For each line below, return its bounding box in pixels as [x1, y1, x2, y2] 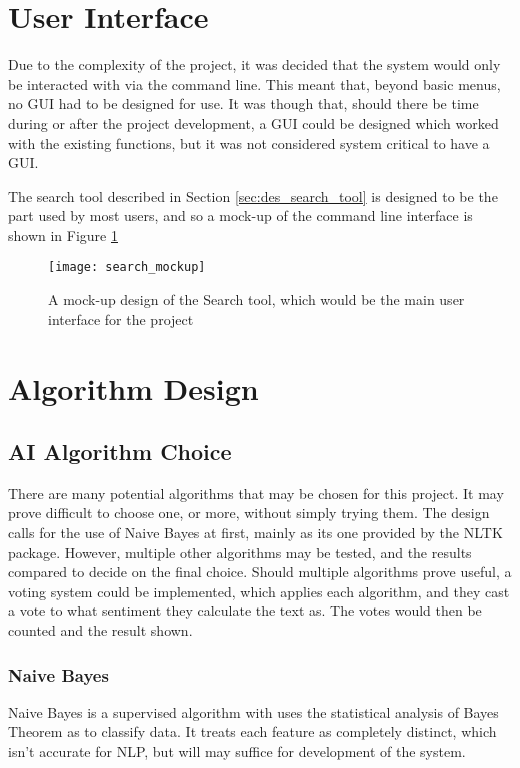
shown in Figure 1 [8, 224, 118, 245]
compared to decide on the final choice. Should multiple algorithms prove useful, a [8, 561, 512, 582]
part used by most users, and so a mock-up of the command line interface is [8, 205, 473, 226]
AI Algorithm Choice [8, 436, 232, 467]
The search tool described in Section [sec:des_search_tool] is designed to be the [8, 185, 498, 206]
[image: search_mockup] [48, 260, 206, 275]
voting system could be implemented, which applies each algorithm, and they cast [8, 580, 510, 601]
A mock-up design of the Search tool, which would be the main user [48, 289, 465, 310]
